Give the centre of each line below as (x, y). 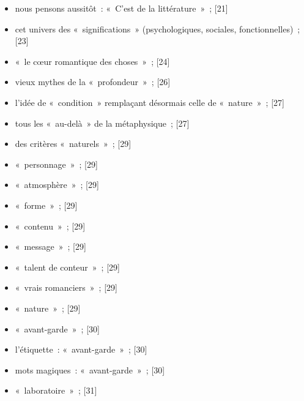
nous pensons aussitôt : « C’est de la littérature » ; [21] (121, 8)
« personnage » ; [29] (56, 164)
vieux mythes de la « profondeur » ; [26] (93, 82)
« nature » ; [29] (48, 308)
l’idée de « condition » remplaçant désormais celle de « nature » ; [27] (150, 102)
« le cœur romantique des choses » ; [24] (92, 61)
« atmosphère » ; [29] (57, 185)
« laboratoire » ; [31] (56, 390)
